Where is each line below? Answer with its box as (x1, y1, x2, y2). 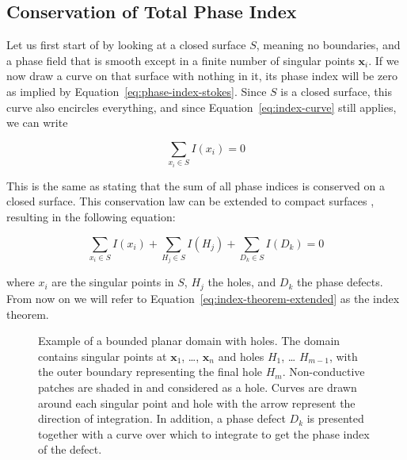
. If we (368, 52, 399, 68)
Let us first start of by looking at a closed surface (6, 36, 246, 53)
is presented (306, 410, 364, 427)
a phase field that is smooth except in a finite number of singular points (6, 52, 355, 68)
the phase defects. (296, 274, 383, 290)
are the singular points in (51, 274, 174, 290)
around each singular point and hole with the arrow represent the (38, 394, 356, 411)
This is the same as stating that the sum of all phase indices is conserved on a (6, 177, 385, 194)
